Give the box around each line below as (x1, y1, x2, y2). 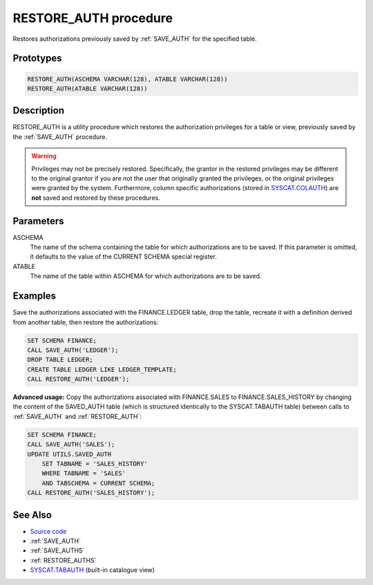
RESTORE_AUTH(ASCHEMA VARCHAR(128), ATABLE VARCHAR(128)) (27, 75, 228, 83)
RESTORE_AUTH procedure (12, 10, 173, 26)
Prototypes (12, 53, 62, 64)
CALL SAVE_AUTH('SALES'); (27, 440, 115, 449)
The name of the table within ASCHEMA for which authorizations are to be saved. (30, 272, 262, 280)
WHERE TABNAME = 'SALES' (41, 470, 126, 477)
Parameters (12, 215, 64, 227)
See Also (12, 509, 52, 521)
